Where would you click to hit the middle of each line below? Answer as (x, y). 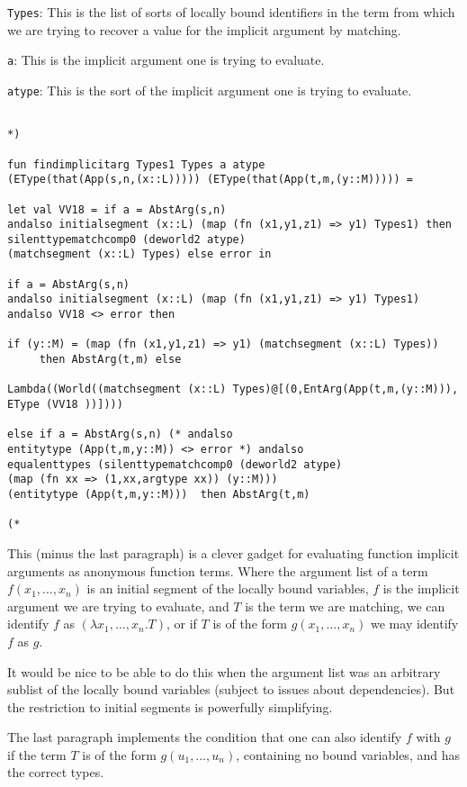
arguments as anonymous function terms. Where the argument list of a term (218, 570)
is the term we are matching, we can (345, 606)
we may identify (415, 624)
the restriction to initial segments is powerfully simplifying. (170, 706)
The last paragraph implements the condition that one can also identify (205, 737)
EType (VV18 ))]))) (65, 405)
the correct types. (56, 772)
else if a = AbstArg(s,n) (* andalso (120, 434)
